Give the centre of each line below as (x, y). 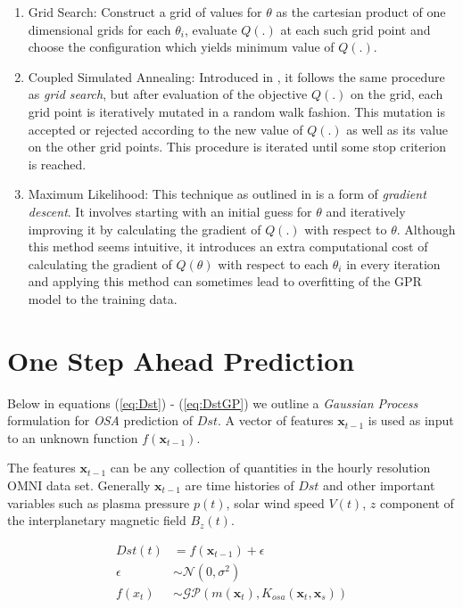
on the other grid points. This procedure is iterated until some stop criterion (237, 147)
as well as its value (397, 129)
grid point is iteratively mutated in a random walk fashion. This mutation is (236, 111)
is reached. (57, 164)
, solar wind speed (275, 502)
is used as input (411, 420)
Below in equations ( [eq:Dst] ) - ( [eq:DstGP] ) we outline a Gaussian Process (213, 403)
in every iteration (393, 263)
